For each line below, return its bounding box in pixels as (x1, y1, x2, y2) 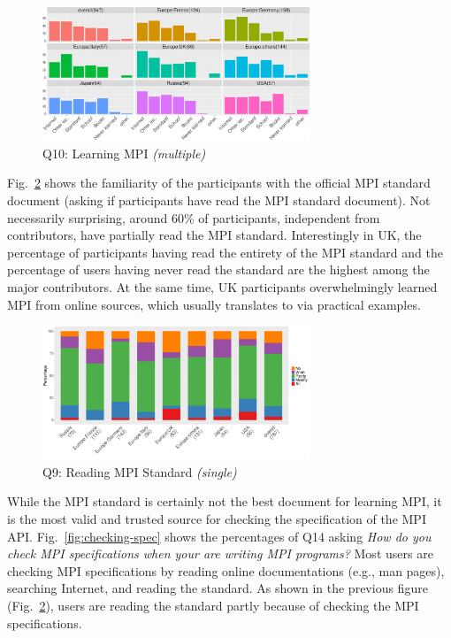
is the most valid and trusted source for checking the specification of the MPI (7, 510, 426, 528)
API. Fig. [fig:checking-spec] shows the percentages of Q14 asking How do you (7, 527, 432, 545)
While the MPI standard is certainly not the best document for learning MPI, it (7, 492, 442, 511)
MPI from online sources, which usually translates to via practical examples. (7, 295, 421, 313)
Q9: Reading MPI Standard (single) (42, 462, 237, 480)
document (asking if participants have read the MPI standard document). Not (7, 190, 431, 209)
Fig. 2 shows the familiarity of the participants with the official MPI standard (7, 173, 431, 192)
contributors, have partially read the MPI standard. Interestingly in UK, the (7, 226, 422, 244)
